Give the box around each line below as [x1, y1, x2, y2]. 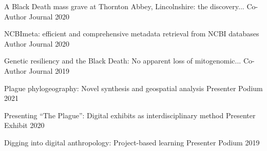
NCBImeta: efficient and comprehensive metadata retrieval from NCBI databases [4, 28, 259, 39]
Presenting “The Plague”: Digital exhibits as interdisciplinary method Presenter [4, 110, 256, 120]
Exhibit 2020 [4, 120, 45, 131]
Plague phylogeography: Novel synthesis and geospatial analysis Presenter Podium [4, 82, 263, 93]
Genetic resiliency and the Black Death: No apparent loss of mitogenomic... [4, 55, 241, 66]
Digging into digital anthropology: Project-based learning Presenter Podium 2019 [4, 137, 260, 147]
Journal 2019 [29, 65, 70, 76]
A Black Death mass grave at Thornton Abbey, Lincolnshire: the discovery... [4, 1, 244, 11]
